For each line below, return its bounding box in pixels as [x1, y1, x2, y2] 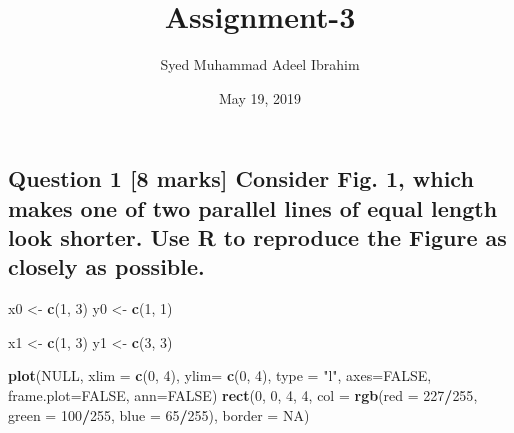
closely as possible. [8, 251, 205, 282]
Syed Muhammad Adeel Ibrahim [160, 54, 360, 75]
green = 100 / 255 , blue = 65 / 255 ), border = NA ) [8, 404, 310, 425]
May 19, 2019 [218, 87, 302, 108]
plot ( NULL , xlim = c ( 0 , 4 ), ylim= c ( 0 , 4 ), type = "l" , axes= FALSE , [8, 365, 432, 386]
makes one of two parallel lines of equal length [8, 192, 498, 223]
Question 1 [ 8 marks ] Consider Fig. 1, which [8, 163, 474, 194]
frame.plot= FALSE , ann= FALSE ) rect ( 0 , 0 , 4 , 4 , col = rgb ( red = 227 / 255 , [8, 385, 478, 406]
